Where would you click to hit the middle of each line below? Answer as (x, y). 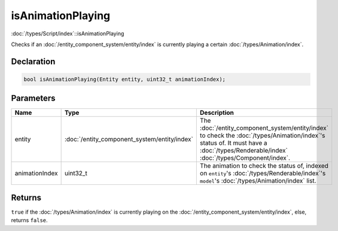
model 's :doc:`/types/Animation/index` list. (258, 181)
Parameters (33, 98)
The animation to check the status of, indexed (264, 166)
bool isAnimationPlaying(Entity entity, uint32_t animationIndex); (125, 79)
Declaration (33, 61)
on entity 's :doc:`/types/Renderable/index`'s (263, 174)
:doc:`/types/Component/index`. (245, 158)
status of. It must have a (233, 143)
